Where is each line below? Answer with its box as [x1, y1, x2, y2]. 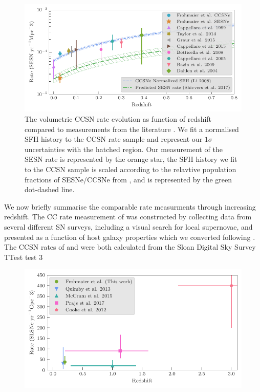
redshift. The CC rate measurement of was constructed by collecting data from [4, 211, 252, 222]
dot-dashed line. [25, 184, 75, 195]
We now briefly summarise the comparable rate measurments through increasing [4, 201, 256, 212]
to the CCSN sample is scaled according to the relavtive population [25, 163, 236, 174]
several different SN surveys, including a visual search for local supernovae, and [4, 221, 253, 232]
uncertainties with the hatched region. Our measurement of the [25, 143, 223, 154]
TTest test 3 [4, 251, 43, 262]
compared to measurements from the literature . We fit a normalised [25, 123, 239, 134]
